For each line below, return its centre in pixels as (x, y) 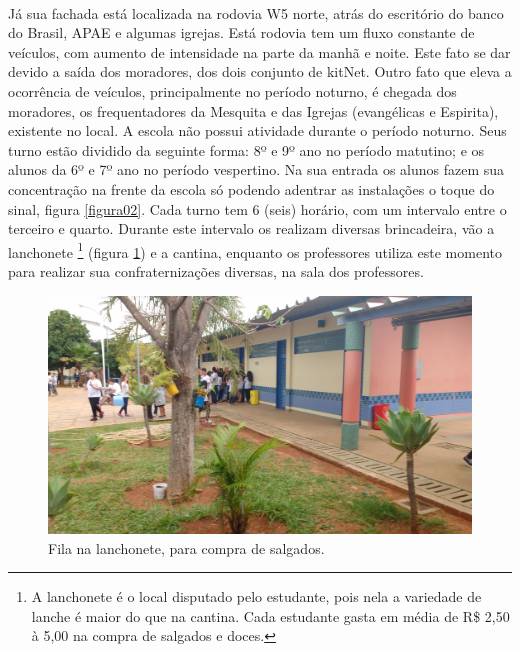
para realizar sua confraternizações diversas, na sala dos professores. (216, 270)
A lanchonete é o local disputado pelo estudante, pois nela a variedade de (256, 596)
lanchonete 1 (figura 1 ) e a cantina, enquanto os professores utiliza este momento (255, 250)
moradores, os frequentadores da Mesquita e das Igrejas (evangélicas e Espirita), (253, 110)
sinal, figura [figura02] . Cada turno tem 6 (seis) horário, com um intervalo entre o (257, 208)
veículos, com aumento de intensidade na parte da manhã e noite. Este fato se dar (259, 51)
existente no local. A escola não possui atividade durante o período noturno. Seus (257, 130)
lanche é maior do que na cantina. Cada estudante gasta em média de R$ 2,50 (270, 615)
